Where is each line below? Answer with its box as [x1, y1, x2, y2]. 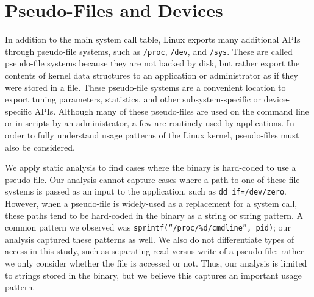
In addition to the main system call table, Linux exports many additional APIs [5, 33, 301, 46]
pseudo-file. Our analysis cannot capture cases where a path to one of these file [5, 173, 300, 185]
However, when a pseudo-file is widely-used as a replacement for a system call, [5, 196, 298, 209]
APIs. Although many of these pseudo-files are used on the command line [34, 104, 309, 117]
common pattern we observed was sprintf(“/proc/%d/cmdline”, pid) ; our [5, 221, 291, 234]
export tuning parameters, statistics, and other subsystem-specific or [5, 93, 262, 106]
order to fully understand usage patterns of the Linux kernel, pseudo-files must [5, 128, 299, 141]
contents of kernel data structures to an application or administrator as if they [5, 68, 298, 81]
